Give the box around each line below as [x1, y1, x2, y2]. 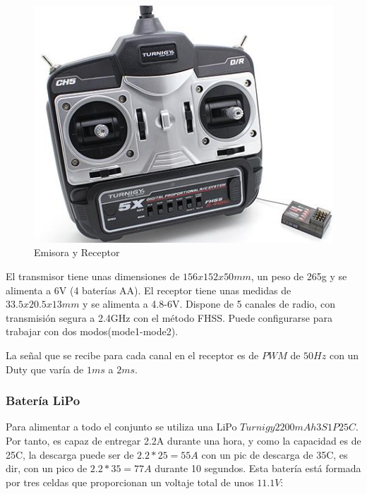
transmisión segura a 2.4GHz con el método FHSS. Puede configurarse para [6, 310, 332, 325]
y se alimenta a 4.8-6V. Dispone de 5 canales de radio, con [83, 296, 335, 311]
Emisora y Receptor [34, 245, 120, 260]
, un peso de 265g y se [251, 268, 347, 283]
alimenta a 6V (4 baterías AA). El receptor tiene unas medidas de [6, 282, 291, 297]
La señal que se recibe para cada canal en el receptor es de [6, 347, 259, 362]
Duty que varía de [6, 361, 84, 376]
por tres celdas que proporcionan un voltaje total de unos [6, 474, 254, 489]
